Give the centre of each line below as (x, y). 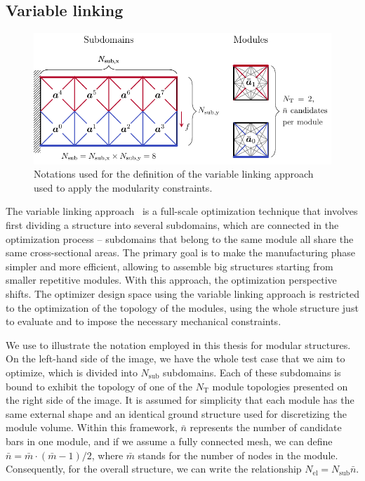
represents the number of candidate (266, 427)
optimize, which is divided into (72, 372)
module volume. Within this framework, (92, 427)
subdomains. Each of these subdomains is (252, 372)
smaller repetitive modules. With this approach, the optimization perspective (171, 280)
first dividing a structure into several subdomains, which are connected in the (172, 225)
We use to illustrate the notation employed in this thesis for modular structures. (178, 344)
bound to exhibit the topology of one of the (99, 386)
